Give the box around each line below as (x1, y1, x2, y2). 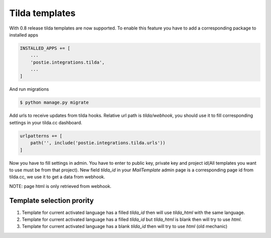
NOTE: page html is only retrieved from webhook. (9, 183, 111, 189)
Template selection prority (9, 196, 94, 205)
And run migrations (9, 86, 49, 92)
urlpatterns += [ (20, 133, 63, 139)
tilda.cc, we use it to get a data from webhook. (9, 174, 105, 180)
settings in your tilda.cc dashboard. (9, 119, 82, 125)
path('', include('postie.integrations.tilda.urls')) (30, 140, 166, 146)
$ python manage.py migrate (20, 100, 89, 105)
